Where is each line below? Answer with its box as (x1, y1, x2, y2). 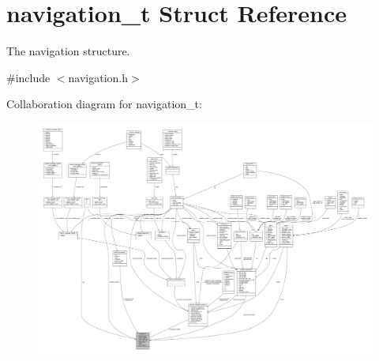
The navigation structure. (6, 43, 130, 59)
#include (6, 69, 51, 85)
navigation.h (68, 69, 129, 85)
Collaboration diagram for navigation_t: (6, 96, 202, 112)
